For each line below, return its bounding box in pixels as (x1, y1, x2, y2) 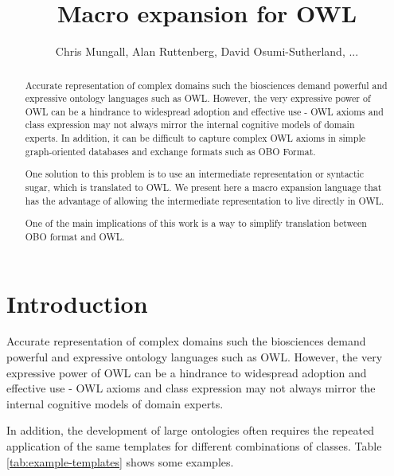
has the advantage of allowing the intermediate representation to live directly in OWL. (25, 193, 384, 207)
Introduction (6, 287, 148, 319)
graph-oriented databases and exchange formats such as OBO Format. (25, 144, 316, 158)
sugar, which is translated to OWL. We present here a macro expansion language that (25, 181, 382, 193)
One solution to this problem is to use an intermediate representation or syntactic (25, 167, 365, 181)
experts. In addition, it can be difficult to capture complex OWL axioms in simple (25, 131, 365, 145)
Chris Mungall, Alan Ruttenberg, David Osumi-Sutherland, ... (55, 43, 359, 60)
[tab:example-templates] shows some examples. (6, 453, 234, 470)
